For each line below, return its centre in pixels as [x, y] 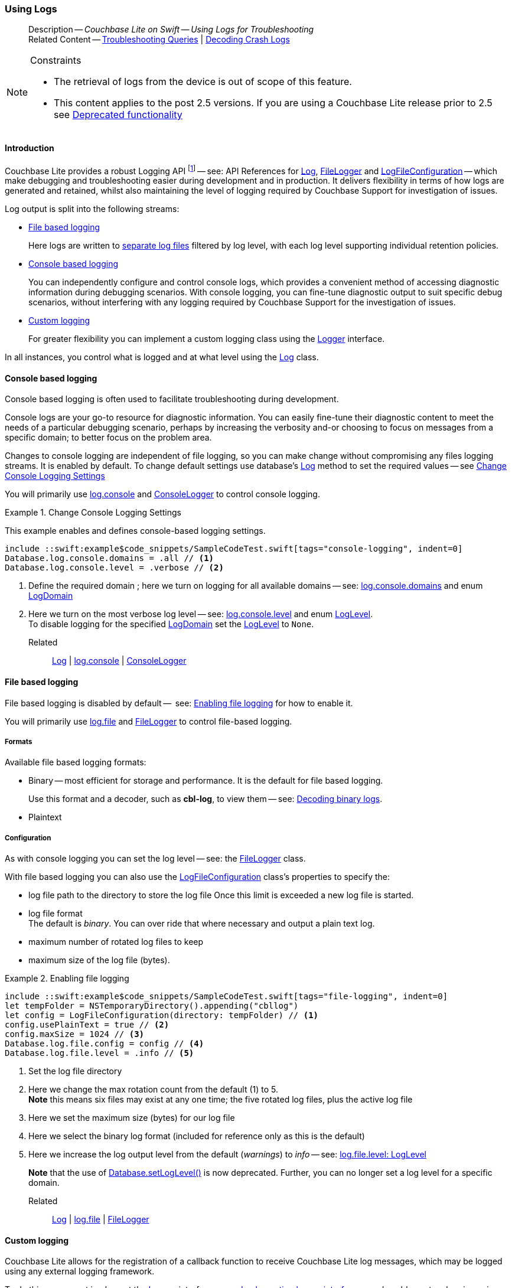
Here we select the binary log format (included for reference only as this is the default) [197, 1136]
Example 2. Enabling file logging [67, 979]
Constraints [56, 61]
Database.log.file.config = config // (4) [105, 1044]
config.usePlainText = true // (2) [87, 1025]
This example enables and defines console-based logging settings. [135, 531]
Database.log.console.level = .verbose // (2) [114, 568]
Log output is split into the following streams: [92, 209]
